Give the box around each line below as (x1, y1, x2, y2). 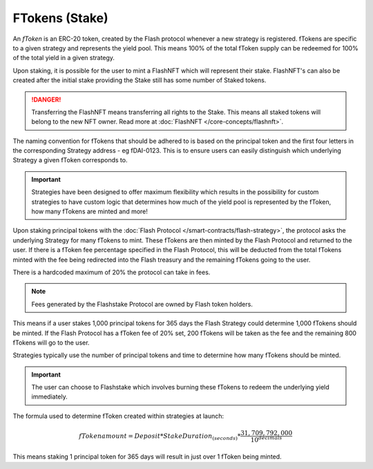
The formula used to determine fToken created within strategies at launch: (12, 412, 224, 420)
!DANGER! (31, 95, 61, 104)
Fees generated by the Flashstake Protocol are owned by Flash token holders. (31, 300, 254, 308)
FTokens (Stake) (12, 10, 108, 26)
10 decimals (250, 435, 283, 443)
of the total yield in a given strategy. (12, 54, 115, 62)
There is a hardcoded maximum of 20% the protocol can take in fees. (12, 268, 211, 276)
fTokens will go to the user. (12, 338, 90, 347)
